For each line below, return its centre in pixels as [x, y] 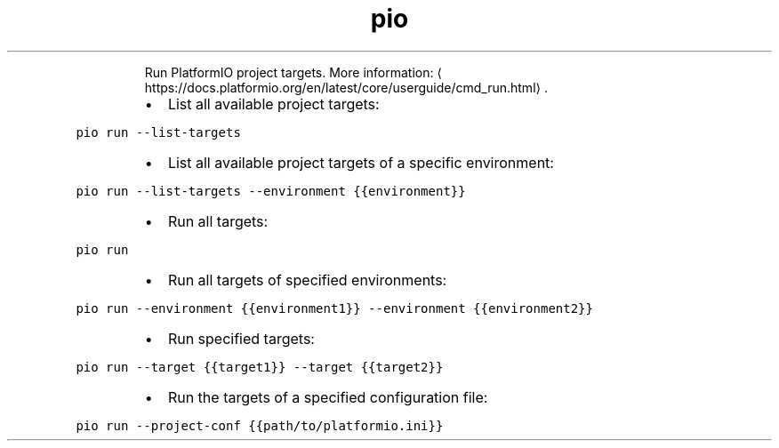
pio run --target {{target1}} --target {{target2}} [260, 367]
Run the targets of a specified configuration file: [328, 397]
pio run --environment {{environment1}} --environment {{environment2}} [334, 308]
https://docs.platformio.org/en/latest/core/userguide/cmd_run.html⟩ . [346, 87]
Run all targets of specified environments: [307, 280]
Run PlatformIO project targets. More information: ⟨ [293, 72]
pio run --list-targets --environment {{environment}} [271, 191]
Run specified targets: [241, 338]
